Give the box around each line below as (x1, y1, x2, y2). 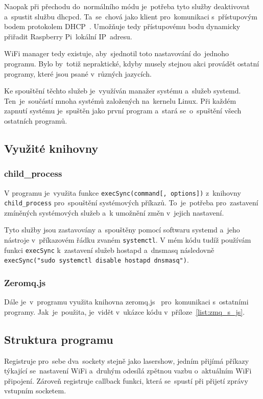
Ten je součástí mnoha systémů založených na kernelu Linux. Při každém (4, 95, 236, 106)
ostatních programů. (4, 115, 67, 126)
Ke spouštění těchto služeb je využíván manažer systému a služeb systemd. (4, 85, 241, 96)
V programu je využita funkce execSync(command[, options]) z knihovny (4, 187, 241, 198)
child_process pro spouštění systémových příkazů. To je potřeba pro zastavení (4, 197, 258, 208)
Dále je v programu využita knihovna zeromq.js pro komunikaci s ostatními (4, 296, 249, 307)
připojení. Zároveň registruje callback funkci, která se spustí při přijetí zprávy (4, 375, 248, 386)
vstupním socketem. (4, 385, 66, 396)
